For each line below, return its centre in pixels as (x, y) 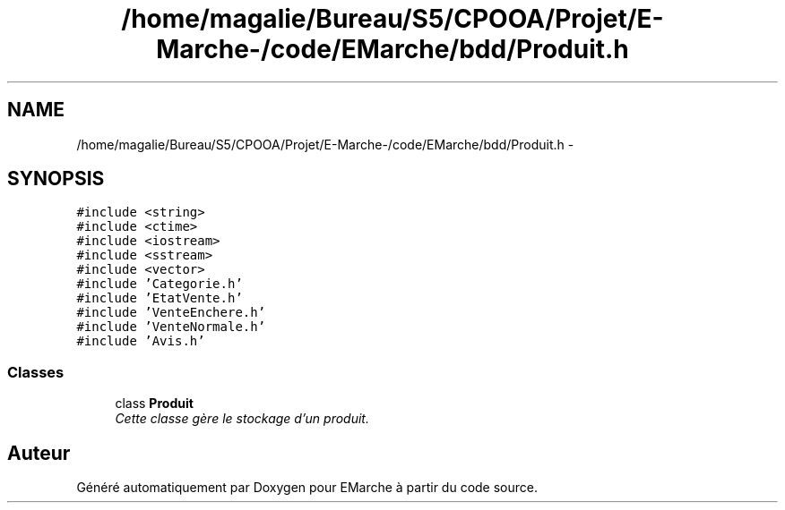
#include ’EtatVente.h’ (160, 298)
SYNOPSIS (56, 179)
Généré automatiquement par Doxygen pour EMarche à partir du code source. (307, 488)
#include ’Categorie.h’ (160, 284)
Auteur (39, 453)
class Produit (154, 404)
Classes (36, 372)
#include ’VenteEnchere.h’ (171, 313)
